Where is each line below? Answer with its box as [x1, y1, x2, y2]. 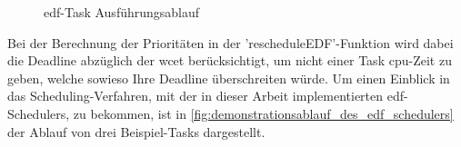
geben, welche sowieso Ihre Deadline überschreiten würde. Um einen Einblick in [7, 68, 450, 87]
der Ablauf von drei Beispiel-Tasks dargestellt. [7, 122, 266, 141]
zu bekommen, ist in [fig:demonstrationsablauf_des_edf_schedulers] [73, 103, 454, 122]
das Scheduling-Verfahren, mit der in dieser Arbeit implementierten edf [7, 86, 404, 105]
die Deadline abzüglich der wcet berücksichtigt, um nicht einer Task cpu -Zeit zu [7, 51, 452, 70]
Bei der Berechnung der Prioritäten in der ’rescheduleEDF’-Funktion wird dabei [7, 33, 454, 52]
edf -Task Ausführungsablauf [44, 3, 200, 21]
